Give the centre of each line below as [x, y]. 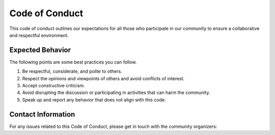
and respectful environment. [39, 35]
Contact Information [42, 114]
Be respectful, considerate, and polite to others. [72, 72]
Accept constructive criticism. [53, 86]
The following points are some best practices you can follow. [73, 62]
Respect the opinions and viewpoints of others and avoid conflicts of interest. [103, 78]
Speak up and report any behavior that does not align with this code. [94, 99]
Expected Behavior [40, 50]
